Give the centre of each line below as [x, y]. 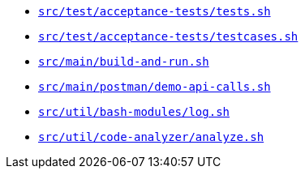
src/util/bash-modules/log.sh [134, 112]
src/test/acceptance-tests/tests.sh [155, 11]
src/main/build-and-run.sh [124, 62]
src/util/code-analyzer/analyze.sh [151, 137]
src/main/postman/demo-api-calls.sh [155, 87]
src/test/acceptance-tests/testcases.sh [168, 36]
